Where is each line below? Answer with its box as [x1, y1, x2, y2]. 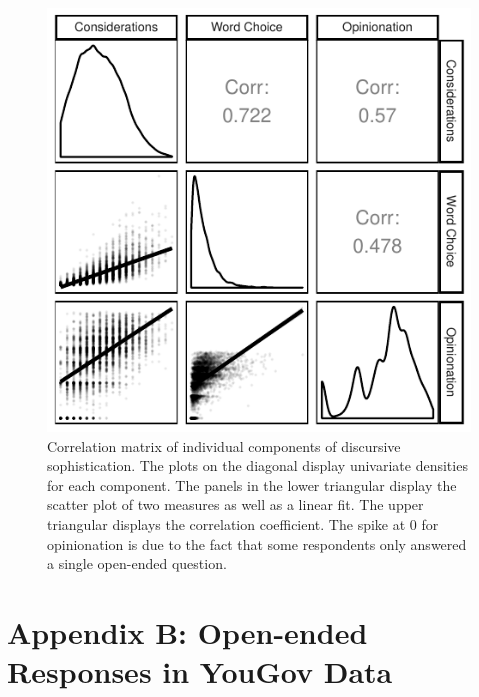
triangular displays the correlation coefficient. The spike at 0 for [47, 513, 439, 534]
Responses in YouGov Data [7, 651, 393, 692]
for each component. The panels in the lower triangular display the [47, 474, 457, 495]
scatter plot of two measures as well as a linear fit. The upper [47, 494, 424, 515]
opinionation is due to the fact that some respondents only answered [47, 533, 467, 554]
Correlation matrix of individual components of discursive [47, 435, 401, 456]
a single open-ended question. [47, 553, 227, 574]
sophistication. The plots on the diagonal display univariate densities [47, 455, 468, 476]
